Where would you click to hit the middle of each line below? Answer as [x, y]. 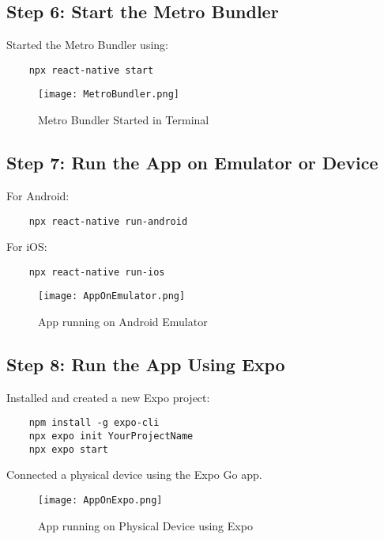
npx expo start [68, 449]
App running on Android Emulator [123, 322]
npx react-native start [91, 70]
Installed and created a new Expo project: [108, 397]
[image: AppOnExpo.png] [100, 501]
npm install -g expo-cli [94, 423]
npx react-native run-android [108, 221]
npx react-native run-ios [97, 272]
